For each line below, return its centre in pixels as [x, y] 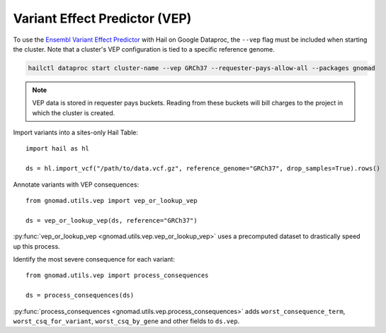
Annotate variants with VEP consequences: [76, 185]
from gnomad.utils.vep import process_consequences [117, 275]
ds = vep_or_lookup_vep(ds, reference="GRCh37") [112, 220]
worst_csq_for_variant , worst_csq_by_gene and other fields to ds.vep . [126, 321]
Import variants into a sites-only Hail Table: [75, 133]
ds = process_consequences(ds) [80, 296]
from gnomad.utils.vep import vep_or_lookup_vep [112, 201]
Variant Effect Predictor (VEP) [102, 18]
